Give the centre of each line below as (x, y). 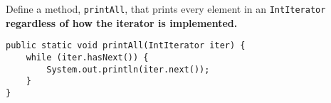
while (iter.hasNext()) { (87, 57)
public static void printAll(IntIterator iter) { (126, 46)
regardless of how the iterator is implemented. (122, 22)
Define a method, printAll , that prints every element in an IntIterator (166, 9)
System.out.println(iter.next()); (128, 69)
